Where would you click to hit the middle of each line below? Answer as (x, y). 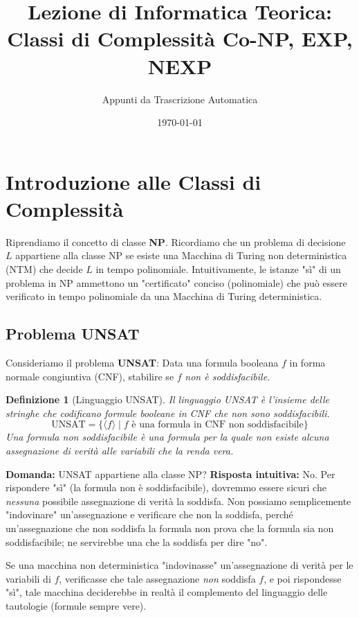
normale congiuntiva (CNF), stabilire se (90, 376)
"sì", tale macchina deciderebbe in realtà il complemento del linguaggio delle (167, 592)
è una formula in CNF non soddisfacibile (218, 425)
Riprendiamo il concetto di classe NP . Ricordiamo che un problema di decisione (176, 241)
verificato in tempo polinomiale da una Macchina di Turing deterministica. (164, 296)
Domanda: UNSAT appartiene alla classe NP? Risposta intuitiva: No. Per (171, 474)
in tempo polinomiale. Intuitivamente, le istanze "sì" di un (218, 269)
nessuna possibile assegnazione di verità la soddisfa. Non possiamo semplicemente (178, 501)
